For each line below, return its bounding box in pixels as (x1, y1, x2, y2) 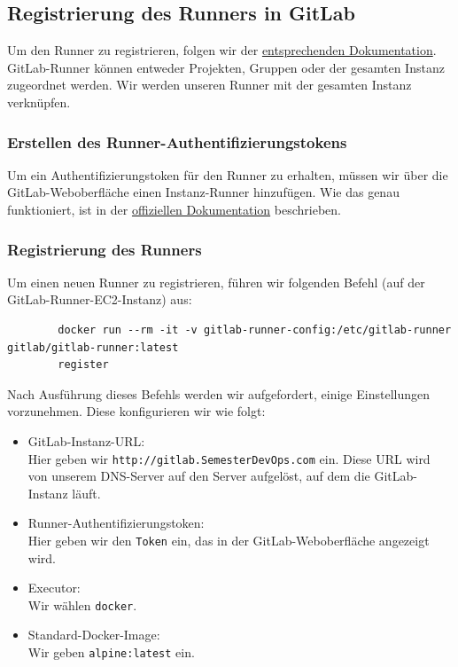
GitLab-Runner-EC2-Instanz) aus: (7, 290, 192, 309)
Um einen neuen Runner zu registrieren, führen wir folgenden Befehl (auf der (7, 272, 425, 291)
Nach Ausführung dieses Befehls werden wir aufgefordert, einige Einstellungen (7, 384, 430, 403)
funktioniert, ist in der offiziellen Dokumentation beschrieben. (7, 200, 341, 218)
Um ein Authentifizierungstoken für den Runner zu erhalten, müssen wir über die (7, 165, 448, 184)
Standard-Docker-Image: (27, 625, 160, 644)
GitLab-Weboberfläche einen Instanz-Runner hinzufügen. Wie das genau (7, 183, 400, 201)
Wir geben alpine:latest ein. (27, 643, 195, 662)
